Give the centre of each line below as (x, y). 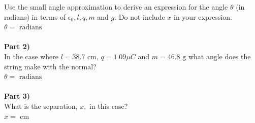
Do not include (142, 16)
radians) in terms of (35, 16)
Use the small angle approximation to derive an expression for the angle (116, 7)
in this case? (109, 106)
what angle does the (219, 56)
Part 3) (17, 96)
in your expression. (203, 16)
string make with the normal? (50, 66)
